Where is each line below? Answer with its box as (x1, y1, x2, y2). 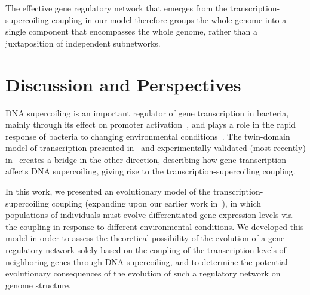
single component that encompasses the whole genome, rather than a (5, 25, 257, 38)
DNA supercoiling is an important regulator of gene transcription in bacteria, (5, 106, 289, 119)
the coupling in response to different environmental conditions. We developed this (5, 220, 304, 232)
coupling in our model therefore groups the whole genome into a (51, 13, 287, 26)
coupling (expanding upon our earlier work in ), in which (51, 196, 262, 209)
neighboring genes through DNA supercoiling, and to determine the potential (5, 255, 288, 268)
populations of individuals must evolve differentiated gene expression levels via (5, 208, 293, 221)
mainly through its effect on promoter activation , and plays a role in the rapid (5, 118, 296, 131)
